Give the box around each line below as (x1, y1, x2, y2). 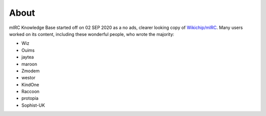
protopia (21, 95, 39, 101)
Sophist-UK (21, 102, 45, 108)
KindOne (21, 82, 39, 87)
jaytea (21, 54, 34, 60)
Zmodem (21, 68, 40, 74)
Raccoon (21, 88, 39, 94)
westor (21, 75, 35, 81)
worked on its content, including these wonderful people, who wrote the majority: (9, 31, 174, 37)
